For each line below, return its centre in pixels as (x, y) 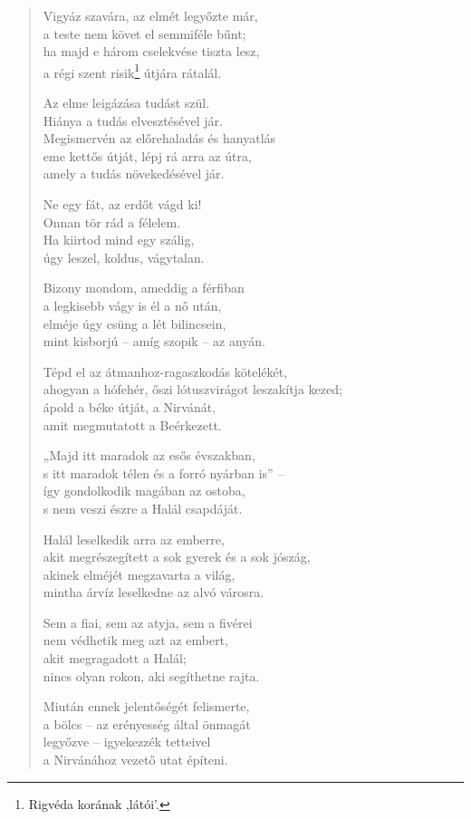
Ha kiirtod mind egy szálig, (119, 240)
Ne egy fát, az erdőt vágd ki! (122, 204)
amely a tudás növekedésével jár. (134, 173)
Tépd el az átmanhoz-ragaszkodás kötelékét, (165, 371)
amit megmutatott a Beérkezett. (132, 424)
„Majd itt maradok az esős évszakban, (149, 455)
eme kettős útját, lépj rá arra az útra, (147, 155)
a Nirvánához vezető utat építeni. (135, 760)
